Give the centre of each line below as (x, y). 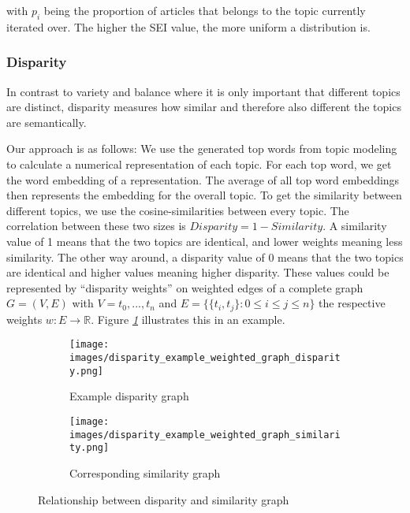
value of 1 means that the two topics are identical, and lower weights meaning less (205, 241)
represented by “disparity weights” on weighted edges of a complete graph (185, 287)
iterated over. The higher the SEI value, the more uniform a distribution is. (188, 26)
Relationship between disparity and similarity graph (164, 499)
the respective (352, 303)
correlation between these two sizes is (96, 226)
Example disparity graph (129, 396)
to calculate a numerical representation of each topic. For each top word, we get (199, 164)
